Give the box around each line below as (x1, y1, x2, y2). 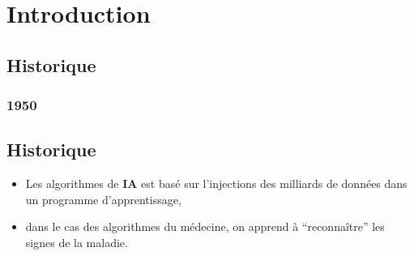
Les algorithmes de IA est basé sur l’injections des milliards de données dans (25, 175, 408, 192)
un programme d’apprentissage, (25, 190, 181, 207)
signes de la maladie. (25, 233, 128, 250)
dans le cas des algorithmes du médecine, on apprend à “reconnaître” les (25, 218, 385, 235)
